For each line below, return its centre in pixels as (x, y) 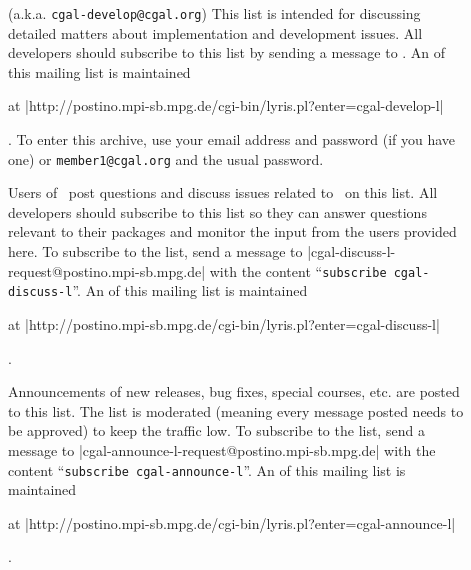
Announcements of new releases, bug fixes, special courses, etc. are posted (234, 391)
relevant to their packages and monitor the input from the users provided (232, 231)
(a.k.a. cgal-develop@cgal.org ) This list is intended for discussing (214, 13)
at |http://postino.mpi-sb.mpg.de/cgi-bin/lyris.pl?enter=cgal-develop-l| (226, 105)
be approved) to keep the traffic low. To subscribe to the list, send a (216, 430)
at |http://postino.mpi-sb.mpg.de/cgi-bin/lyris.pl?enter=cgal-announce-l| (232, 522)
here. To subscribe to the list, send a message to (155, 251)
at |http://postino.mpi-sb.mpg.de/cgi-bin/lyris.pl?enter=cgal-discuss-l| (224, 323)
